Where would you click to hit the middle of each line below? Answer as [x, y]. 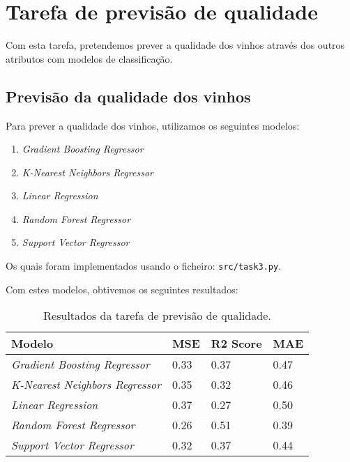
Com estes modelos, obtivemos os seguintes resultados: [122, 289]
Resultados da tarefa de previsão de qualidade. [157, 316]
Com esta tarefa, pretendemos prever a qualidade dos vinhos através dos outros [175, 45]
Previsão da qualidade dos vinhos [128, 96]
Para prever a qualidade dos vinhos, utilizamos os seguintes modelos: [153, 125]
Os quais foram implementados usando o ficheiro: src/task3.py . [144, 266]
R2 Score [236, 344]
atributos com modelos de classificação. [89, 58]
